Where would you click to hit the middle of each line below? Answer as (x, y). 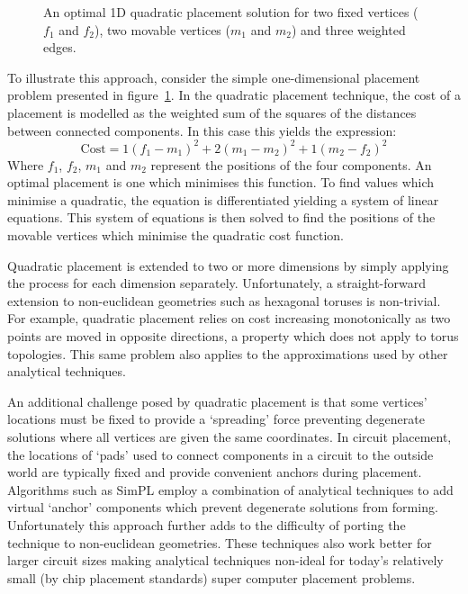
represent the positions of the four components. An (291, 164)
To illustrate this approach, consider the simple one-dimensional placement (214, 77)
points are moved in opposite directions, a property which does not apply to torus (233, 336)
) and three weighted (348, 29)
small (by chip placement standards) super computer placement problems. (211, 577)
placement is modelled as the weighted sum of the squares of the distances (212, 112)
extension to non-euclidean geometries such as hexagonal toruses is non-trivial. (224, 300)
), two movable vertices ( (162, 29)
